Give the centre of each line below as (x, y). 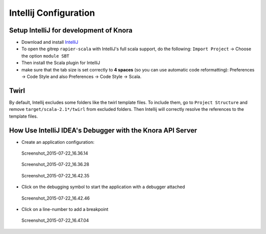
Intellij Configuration (52, 13)
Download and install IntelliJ (50, 42)
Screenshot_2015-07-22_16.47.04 (55, 220)
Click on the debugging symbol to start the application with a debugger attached (103, 187)
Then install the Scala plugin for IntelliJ (61, 63)
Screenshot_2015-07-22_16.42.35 (55, 175)
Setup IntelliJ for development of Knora (71, 30)
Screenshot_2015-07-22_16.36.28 (55, 165)
